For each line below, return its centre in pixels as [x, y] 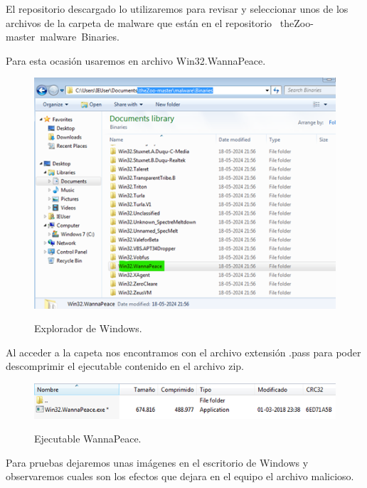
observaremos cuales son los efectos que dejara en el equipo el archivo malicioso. [180, 476]
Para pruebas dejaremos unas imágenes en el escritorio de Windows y [157, 462]
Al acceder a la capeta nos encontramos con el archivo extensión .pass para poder [183, 352]
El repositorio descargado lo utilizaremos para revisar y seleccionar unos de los [177, 9]
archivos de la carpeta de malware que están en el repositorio [139, 22]
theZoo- [297, 22]
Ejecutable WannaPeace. [88, 439]
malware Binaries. [80, 37]
